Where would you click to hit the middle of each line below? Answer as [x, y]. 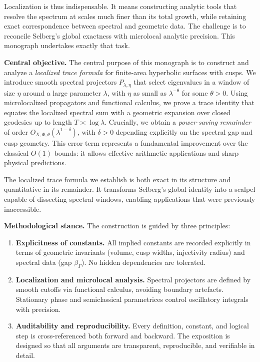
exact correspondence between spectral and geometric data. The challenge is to [125, 26]
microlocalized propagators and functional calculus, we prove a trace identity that [129, 102]
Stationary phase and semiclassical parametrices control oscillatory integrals [132, 299]
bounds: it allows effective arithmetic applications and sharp [146, 152]
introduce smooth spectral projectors [60, 82]
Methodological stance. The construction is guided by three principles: [117, 226]
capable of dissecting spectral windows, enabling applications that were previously [130, 199]
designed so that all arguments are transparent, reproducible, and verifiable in [135, 345]
